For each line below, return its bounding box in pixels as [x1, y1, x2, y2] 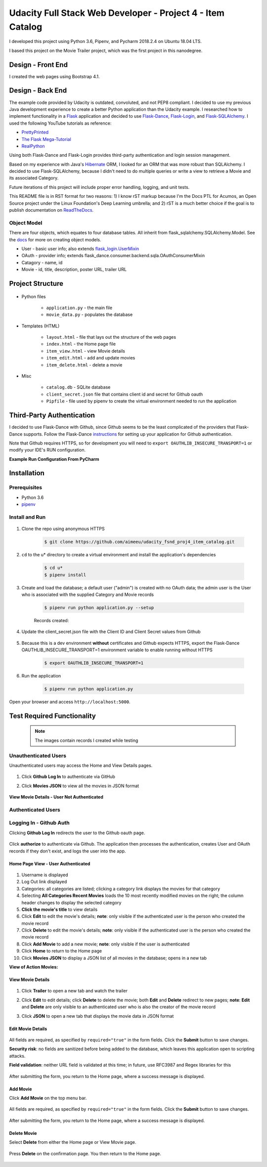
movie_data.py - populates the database [46, 312, 133, 317]
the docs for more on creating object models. [9, 236, 101, 242]
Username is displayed [21, 872, 68, 878]
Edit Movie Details [9, 1026, 47, 1032]
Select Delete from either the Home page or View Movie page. [9, 1139, 136, 1145]
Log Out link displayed [21, 879, 67, 885]
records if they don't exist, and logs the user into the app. [9, 848, 126, 854]
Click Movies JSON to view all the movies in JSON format [21, 783, 139, 789]
